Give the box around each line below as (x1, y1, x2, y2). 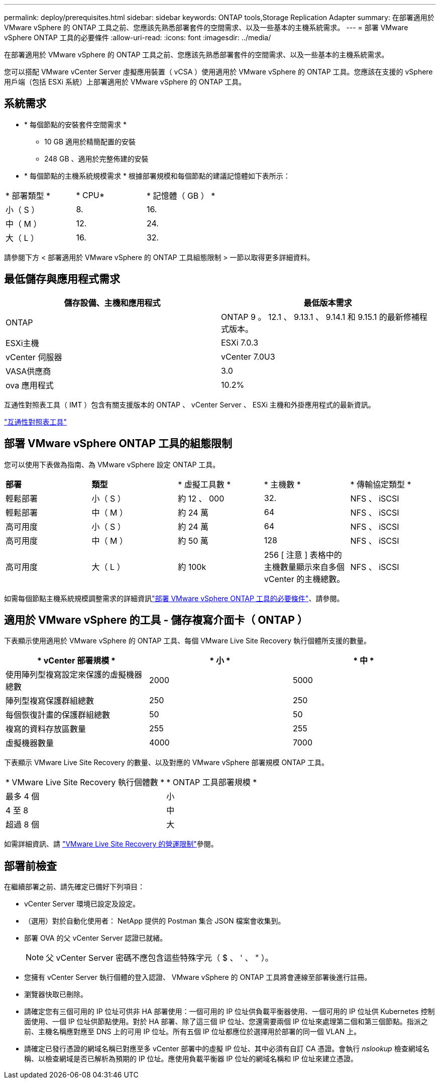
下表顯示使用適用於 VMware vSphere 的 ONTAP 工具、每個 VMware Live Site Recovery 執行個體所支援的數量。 (4, 636, 371, 645)
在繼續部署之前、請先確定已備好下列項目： (4, 882, 145, 891)
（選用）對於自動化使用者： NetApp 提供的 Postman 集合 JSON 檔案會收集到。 (24, 917, 285, 926)
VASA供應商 (6, 366, 51, 376)
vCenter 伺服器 (6, 352, 62, 362)
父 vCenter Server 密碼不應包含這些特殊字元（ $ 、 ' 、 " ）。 (46, 953, 273, 963)
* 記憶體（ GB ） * (146, 190, 215, 201)
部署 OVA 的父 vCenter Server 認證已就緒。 (24, 934, 167, 943)
